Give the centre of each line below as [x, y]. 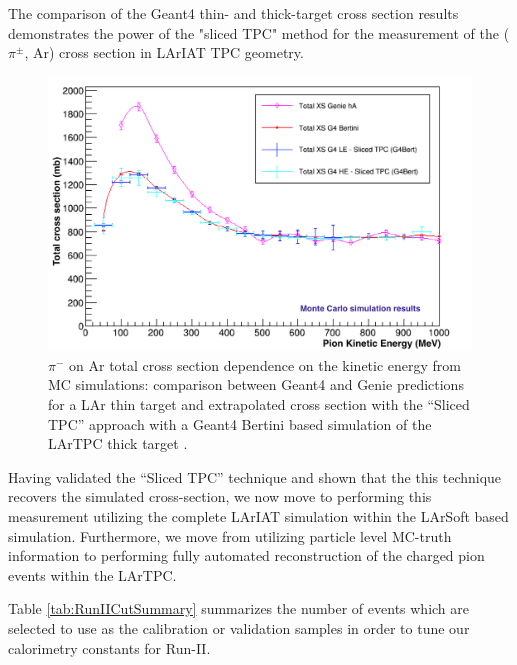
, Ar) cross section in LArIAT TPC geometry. [164, 52]
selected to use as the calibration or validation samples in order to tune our [239, 628]
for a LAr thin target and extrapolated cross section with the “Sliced [259, 404]
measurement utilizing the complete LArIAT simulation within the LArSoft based [258, 516]
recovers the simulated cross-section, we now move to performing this [220, 496]
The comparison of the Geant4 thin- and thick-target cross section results [233, 13]
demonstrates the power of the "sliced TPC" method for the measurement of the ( [259, 32]
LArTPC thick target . [118, 443]
